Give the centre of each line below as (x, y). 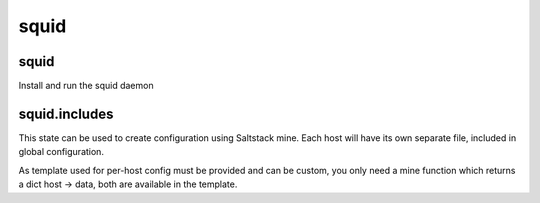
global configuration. (61, 152)
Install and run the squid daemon (86, 86)
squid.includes (66, 113)
